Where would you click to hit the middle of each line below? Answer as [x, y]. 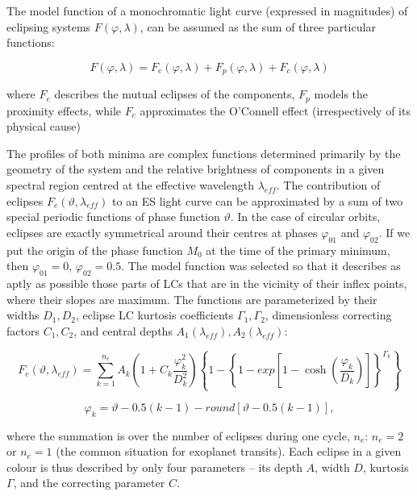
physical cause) [44, 126]
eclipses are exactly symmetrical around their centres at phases [162, 232]
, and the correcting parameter [89, 483]
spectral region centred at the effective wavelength [130, 185]
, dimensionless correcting [328, 315]
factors [23, 330]
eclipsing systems [49, 26]
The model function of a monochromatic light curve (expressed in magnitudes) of [207, 10]
